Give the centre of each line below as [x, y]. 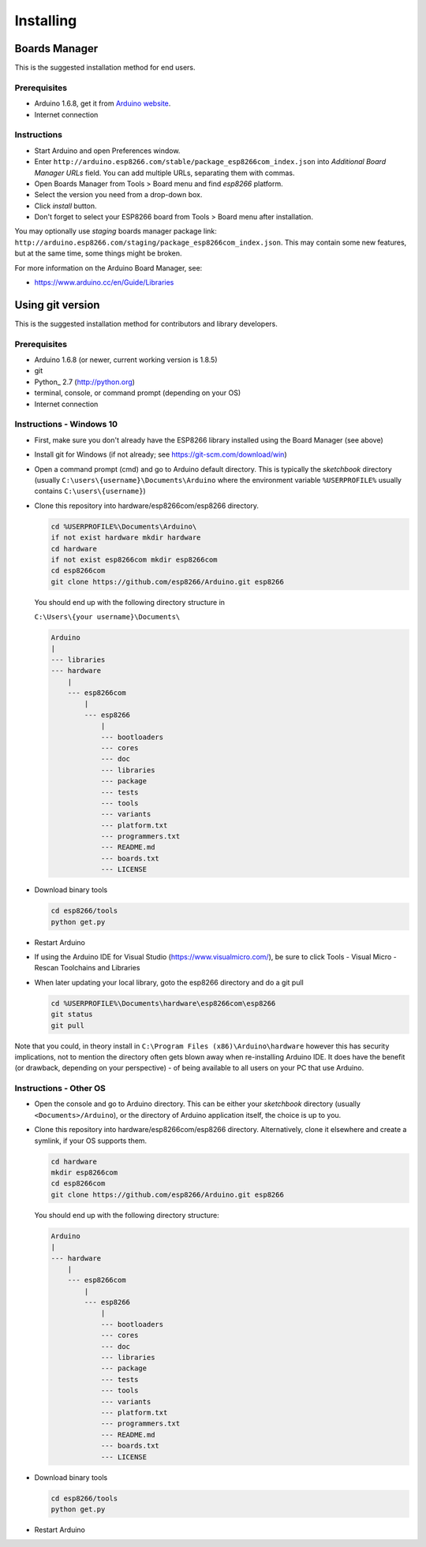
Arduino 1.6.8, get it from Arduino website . [103, 103]
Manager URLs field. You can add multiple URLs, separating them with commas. [164, 173]
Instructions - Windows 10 [66, 424]
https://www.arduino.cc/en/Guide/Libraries [104, 282]
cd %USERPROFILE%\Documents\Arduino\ [124, 526]
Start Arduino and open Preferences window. [107, 151]
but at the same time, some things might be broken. [98, 253]
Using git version [57, 305]
